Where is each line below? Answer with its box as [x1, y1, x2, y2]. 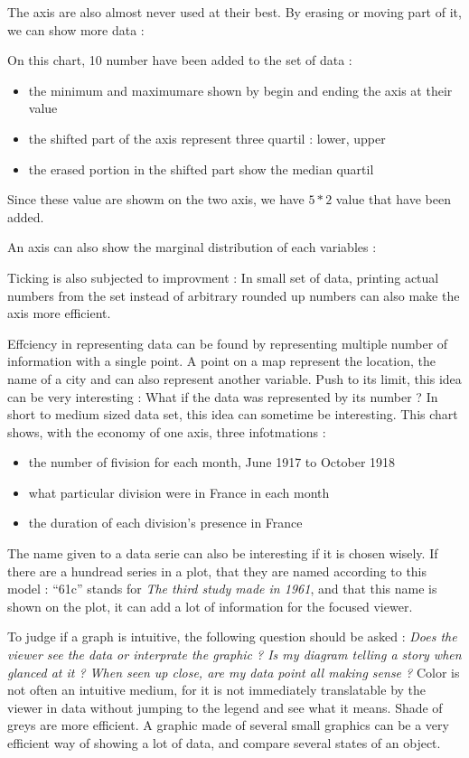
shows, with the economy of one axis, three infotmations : [7, 422, 326, 441]
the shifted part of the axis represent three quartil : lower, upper [28, 128, 386, 147]
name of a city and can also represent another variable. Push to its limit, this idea [7, 369, 462, 388]
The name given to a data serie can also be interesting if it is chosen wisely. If [7, 544, 438, 563]
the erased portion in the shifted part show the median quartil [28, 159, 374, 178]
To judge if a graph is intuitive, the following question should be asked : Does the [7, 627, 457, 646]
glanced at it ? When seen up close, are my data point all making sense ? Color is [7, 662, 460, 681]
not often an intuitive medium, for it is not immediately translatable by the [7, 680, 427, 699]
